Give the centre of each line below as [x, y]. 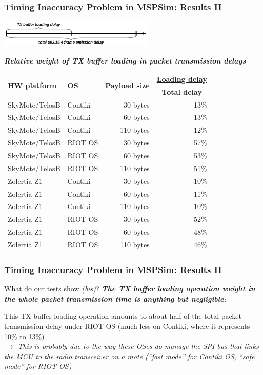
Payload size [127, 85]
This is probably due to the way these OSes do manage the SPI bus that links [138, 346]
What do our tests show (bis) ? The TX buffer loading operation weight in [130, 289]
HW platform [32, 85]
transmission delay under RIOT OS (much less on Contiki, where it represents [127, 326]
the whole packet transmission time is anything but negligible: [115, 298]
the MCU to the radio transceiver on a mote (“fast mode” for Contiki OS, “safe [129, 356]
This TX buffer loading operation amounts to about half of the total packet [123, 316]
